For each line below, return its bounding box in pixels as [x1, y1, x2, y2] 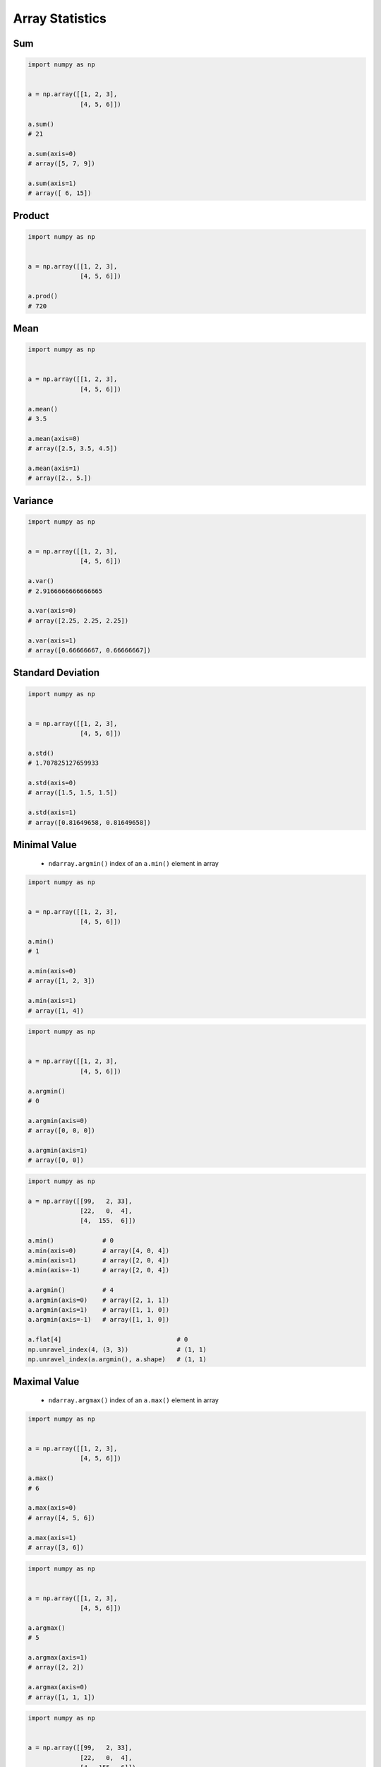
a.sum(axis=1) [28, 179, 77, 187]
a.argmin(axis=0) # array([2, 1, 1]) [28, 1296, 169, 1304]
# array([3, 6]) [28, 1543, 85, 1551]
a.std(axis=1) [28, 809, 77, 816]
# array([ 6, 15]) [28, 189, 92, 197]
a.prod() [28, 292, 59, 300]
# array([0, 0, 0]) [28, 1127, 95, 1134]
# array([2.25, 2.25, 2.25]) [28, 616, 129, 625]
